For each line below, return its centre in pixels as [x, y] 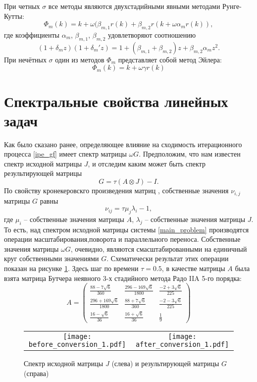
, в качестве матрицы [193, 268]
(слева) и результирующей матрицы [165, 363]
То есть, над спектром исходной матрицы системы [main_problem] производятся [127, 229]
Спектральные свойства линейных [116, 101]
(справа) [36, 373]
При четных [22, 6]
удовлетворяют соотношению [152, 34]
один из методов [80, 59]
